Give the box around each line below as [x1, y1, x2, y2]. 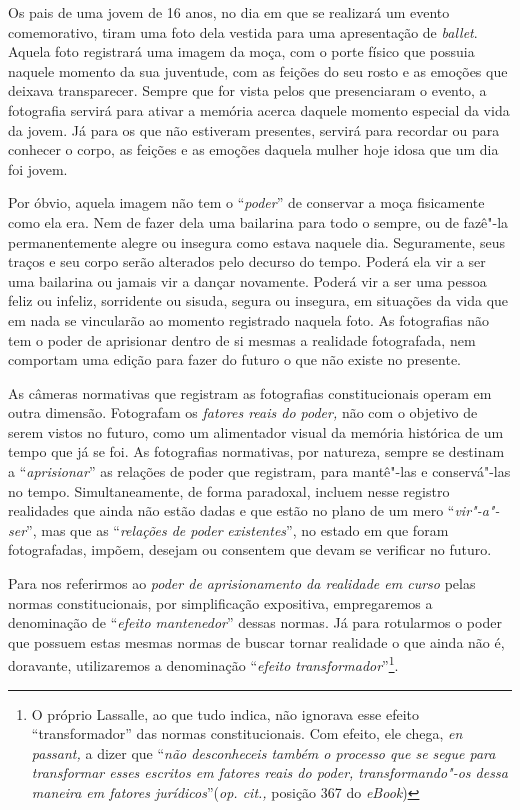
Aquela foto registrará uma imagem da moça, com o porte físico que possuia [8, 41, 475, 62]
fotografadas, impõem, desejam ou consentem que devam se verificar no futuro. [8, 539, 492, 560]
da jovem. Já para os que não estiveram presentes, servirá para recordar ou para [8, 119, 500, 140]
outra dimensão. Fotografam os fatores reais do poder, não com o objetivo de [8, 402, 478, 423]
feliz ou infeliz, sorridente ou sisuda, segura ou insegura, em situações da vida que [8, 290, 509, 311]
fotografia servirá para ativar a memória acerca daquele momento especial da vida [8, 99, 510, 120]
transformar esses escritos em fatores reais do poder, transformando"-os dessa [31, 762, 508, 783]
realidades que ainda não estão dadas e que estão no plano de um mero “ [8, 500, 455, 521]
